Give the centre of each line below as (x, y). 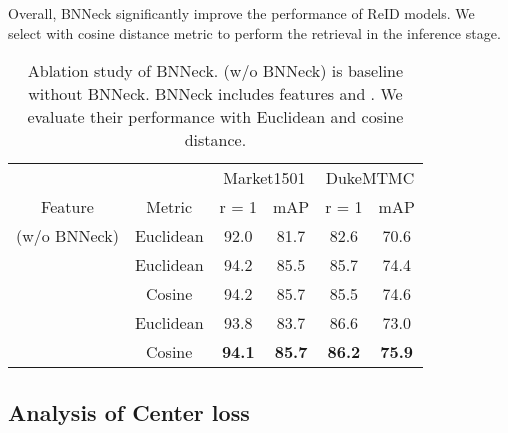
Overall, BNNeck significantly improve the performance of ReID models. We (241, 13)
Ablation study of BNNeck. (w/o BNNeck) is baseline (215, 71)
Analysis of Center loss (129, 411)
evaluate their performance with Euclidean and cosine (215, 117)
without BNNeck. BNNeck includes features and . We (215, 94)
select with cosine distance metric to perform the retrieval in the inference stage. (254, 32)
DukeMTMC (370, 178)
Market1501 (264, 178)
